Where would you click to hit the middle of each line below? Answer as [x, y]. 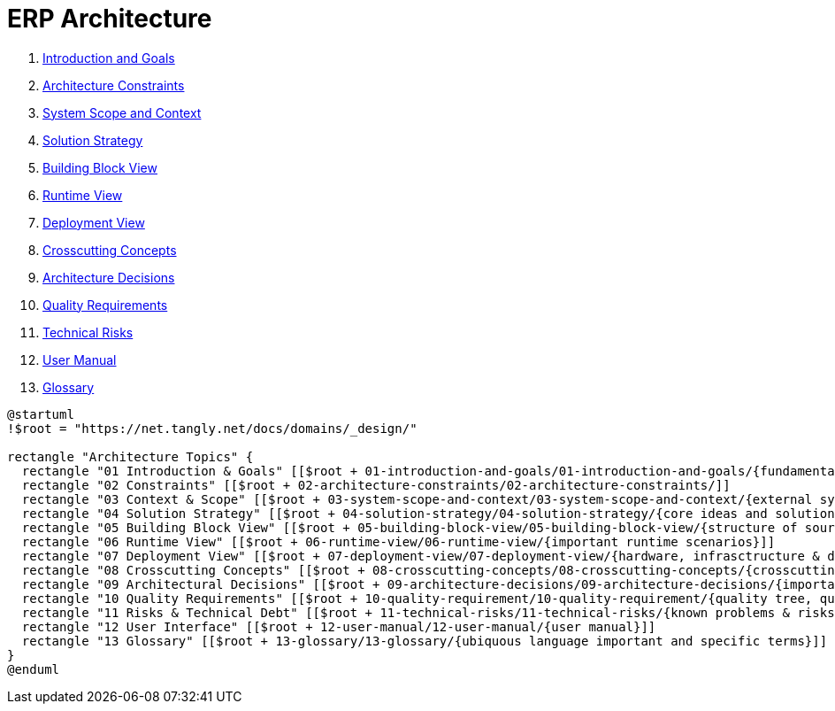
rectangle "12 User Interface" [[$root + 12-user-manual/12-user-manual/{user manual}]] [339, 626]
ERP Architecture [110, 19]
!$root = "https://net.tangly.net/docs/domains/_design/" [212, 428]
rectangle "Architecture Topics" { [130, 456]
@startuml [41, 414]
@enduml [34, 669]
